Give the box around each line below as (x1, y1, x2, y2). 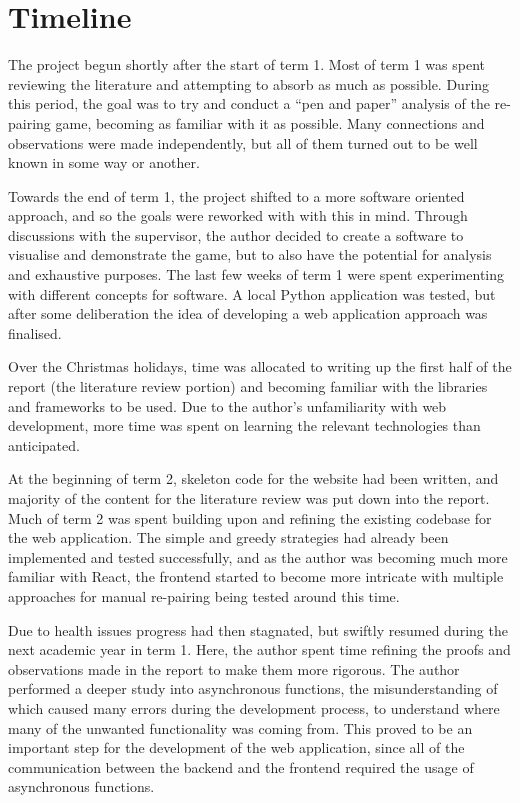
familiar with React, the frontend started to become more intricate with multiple (8, 566, 504, 587)
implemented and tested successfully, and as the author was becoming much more (8, 546, 508, 567)
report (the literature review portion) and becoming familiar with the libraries (8, 376, 488, 397)
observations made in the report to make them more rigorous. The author (8, 658, 460, 679)
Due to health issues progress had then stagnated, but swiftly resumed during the (8, 619, 508, 640)
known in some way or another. (8, 152, 200, 173)
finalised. (8, 322, 62, 343)
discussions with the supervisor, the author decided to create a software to (8, 224, 464, 245)
